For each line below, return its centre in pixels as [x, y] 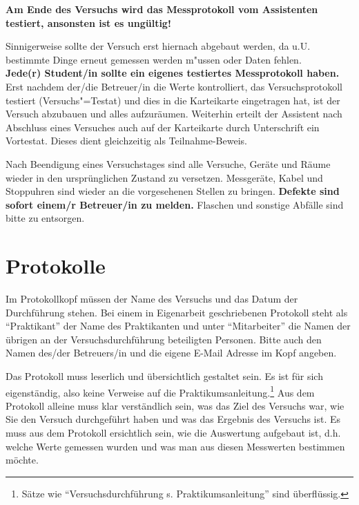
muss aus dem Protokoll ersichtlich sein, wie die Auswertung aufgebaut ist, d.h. [173, 433]
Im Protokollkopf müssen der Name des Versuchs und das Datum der [152, 299]
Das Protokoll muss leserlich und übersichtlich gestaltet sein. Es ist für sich [164, 376]
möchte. [22, 460]
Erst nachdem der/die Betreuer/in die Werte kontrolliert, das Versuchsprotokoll [174, 86]
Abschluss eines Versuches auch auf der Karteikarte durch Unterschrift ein [163, 127]
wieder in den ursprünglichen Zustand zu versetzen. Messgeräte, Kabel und [164, 177]
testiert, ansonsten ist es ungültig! [88, 22]
